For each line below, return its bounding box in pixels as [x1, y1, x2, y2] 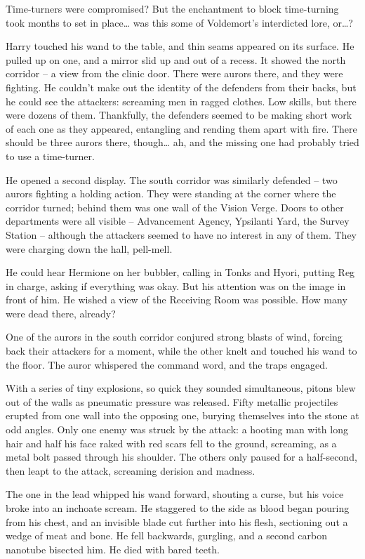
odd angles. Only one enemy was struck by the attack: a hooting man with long [6, 422, 348, 437]
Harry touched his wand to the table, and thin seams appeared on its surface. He [6, 39, 354, 53]
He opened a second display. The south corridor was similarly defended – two [6, 172, 338, 187]
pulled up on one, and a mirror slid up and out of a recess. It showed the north [6, 52, 346, 67]
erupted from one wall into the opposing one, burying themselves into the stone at [6, 408, 359, 423]
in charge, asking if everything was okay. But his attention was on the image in [6, 278, 346, 293]
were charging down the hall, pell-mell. [6, 241, 173, 256]
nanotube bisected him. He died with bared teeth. [6, 541, 220, 556]
